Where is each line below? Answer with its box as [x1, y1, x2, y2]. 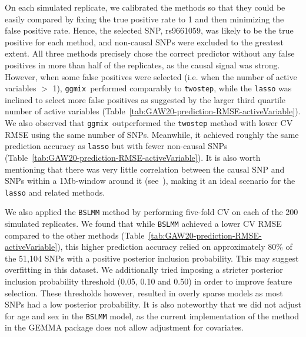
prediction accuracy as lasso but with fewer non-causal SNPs [5, 140, 228, 152]
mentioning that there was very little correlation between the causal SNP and [5, 163, 285, 175]
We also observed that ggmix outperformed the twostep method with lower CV [5, 117, 293, 128]
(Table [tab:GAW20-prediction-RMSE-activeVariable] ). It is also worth [5, 151, 261, 163]
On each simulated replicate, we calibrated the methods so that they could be [5, 1, 285, 13]
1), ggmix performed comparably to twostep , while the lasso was [52, 82, 292, 94]
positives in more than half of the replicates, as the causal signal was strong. [5, 58, 280, 71]
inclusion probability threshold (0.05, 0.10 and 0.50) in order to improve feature [5, 275, 292, 288]
